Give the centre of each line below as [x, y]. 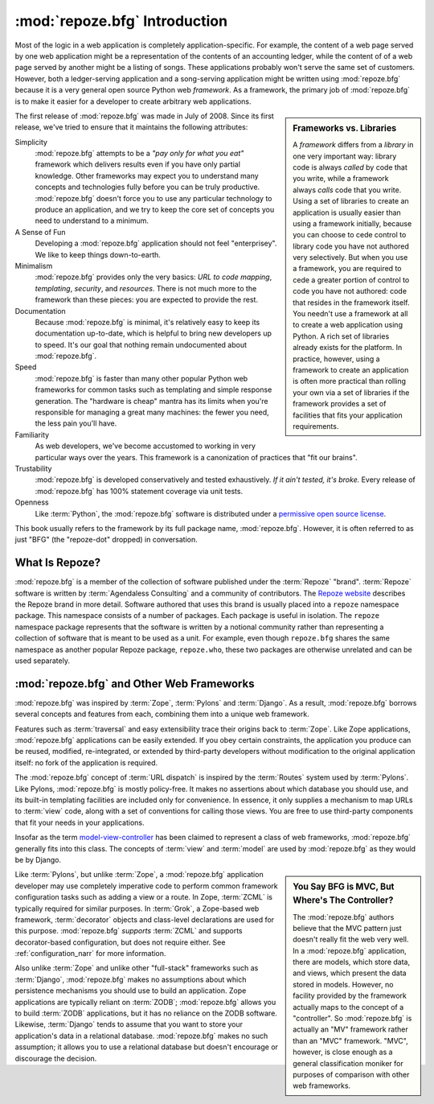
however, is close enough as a [343, 1052]
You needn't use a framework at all [350, 314]
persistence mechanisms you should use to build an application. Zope [131, 991]
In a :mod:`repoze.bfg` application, [350, 950]
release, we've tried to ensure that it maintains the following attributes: [131, 127]
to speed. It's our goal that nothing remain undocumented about [141, 344]
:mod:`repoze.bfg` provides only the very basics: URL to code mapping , [154, 277]
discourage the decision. [56, 1058]
